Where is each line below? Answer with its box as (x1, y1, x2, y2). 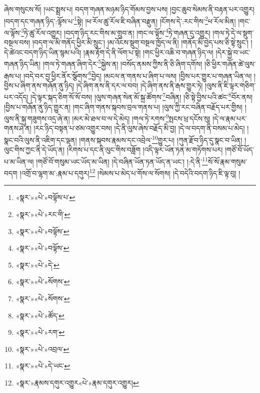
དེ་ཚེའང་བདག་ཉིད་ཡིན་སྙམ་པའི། (4, 47, 81, 57)
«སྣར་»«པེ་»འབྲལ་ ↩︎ (15, 343, 69, 354)
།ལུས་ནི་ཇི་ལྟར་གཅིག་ (205, 80, 256, 90)
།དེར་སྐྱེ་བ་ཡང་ (215, 47, 250, 57)
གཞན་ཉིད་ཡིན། (4, 58, 41, 69)
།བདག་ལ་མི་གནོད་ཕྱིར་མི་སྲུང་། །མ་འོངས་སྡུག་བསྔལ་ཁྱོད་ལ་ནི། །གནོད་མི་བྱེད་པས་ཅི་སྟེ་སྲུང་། (32, 37, 248, 48)
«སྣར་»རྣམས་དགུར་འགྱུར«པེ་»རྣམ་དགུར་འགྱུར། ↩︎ (15, 377, 139, 387)
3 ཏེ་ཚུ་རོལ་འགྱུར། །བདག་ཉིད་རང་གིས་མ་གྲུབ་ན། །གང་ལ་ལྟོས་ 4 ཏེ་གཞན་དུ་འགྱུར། (21, 26, 210, 38)
